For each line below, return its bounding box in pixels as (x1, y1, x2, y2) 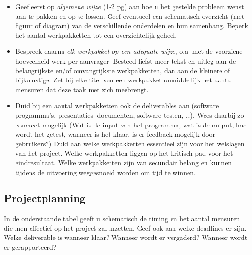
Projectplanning (4, 191, 86, 206)
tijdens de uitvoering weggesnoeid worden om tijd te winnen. (15, 167, 196, 177)
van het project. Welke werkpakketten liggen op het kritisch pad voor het (15, 148, 233, 158)
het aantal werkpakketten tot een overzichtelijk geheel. (15, 30, 177, 40)
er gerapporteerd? (4, 242, 57, 252)
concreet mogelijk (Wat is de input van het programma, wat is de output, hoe (15, 119, 247, 129)
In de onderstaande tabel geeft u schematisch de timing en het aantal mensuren (4, 213, 240, 223)
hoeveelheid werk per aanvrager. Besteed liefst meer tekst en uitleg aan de (15, 55, 236, 65)
